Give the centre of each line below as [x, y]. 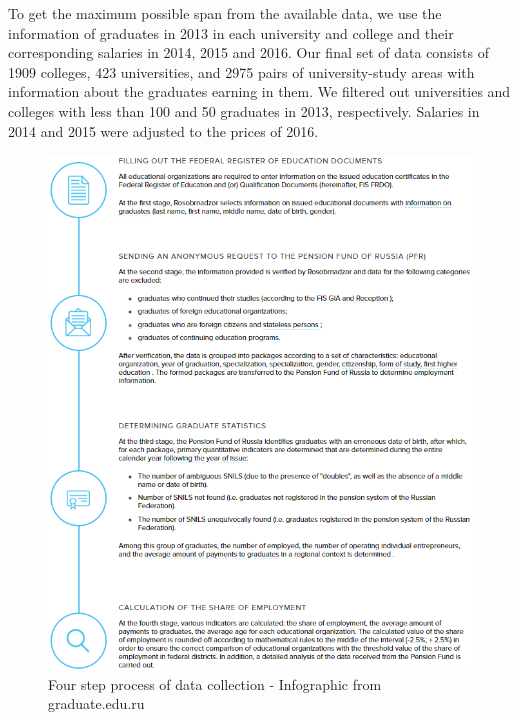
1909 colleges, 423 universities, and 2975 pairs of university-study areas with [241, 71]
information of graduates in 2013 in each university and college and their [231, 32]
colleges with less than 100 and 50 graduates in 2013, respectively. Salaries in [244, 110]
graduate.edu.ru [96, 703]
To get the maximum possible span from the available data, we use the [225, 13]
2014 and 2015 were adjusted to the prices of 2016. [163, 130]
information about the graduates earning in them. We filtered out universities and [259, 91]
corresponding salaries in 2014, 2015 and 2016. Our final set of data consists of [248, 52]
